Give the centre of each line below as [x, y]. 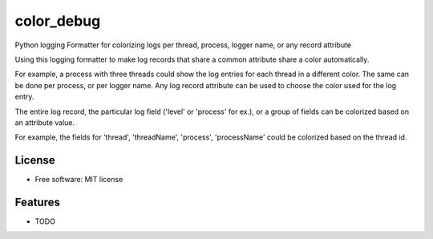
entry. [24, 97]
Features [37, 202]
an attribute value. [45, 122]
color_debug [58, 21]
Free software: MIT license [79, 180]
